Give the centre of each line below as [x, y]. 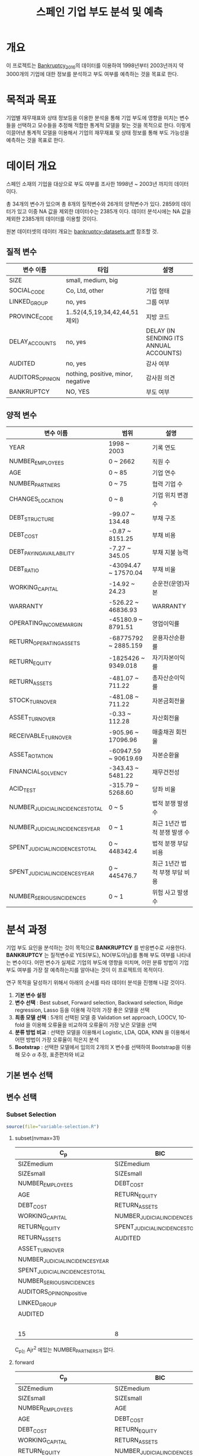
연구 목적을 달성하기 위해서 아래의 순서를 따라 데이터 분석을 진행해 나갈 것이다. [96, 983]
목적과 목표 [31, 100]
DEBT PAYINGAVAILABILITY [42, 552]
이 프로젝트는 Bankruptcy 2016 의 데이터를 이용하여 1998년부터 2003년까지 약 [95, 66]
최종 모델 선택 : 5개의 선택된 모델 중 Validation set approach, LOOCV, [96, 1018]
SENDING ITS [165, 338]
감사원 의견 [161, 378]
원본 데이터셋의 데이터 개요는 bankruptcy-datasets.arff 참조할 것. [82, 231]
